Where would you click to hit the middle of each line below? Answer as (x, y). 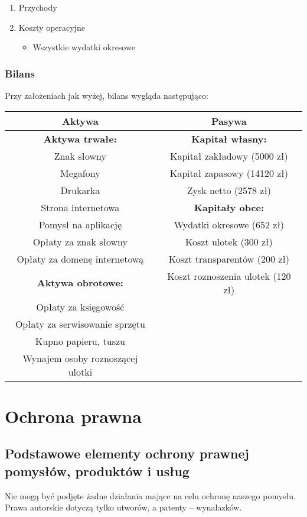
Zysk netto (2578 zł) (229, 190)
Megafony (80, 173)
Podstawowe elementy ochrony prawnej (127, 453)
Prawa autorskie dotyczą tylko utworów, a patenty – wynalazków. (123, 507)
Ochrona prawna (73, 416)
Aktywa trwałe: (80, 138)
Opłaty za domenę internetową (80, 258)
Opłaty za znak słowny (80, 241)
